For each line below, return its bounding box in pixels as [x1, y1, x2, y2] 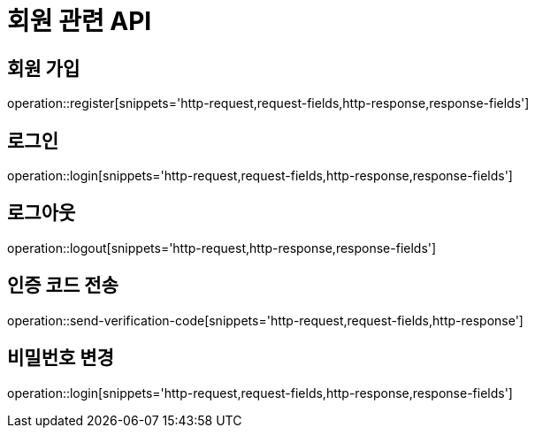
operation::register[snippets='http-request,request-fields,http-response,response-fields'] [7, 95, 530, 111]
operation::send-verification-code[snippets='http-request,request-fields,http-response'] [7, 312, 524, 328]
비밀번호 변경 [7, 347, 114, 370]
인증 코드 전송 [7, 274, 118, 297]
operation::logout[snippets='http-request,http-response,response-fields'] [7, 240, 437, 256]
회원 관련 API [7, 6, 152, 36]
